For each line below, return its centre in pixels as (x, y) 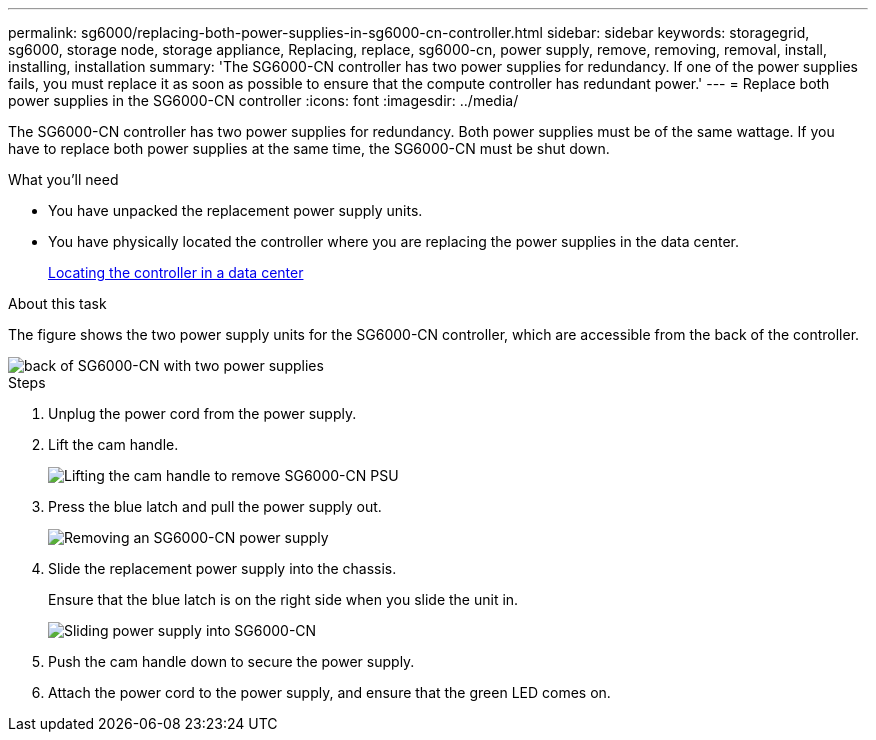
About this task (57, 303)
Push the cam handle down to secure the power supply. (231, 661)
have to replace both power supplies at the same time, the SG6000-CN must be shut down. (309, 148)
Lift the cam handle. (113, 444)
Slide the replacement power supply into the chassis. (222, 568)
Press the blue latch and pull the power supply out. (215, 506)
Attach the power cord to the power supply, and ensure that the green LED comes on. (329, 692)
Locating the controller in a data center (176, 272)
